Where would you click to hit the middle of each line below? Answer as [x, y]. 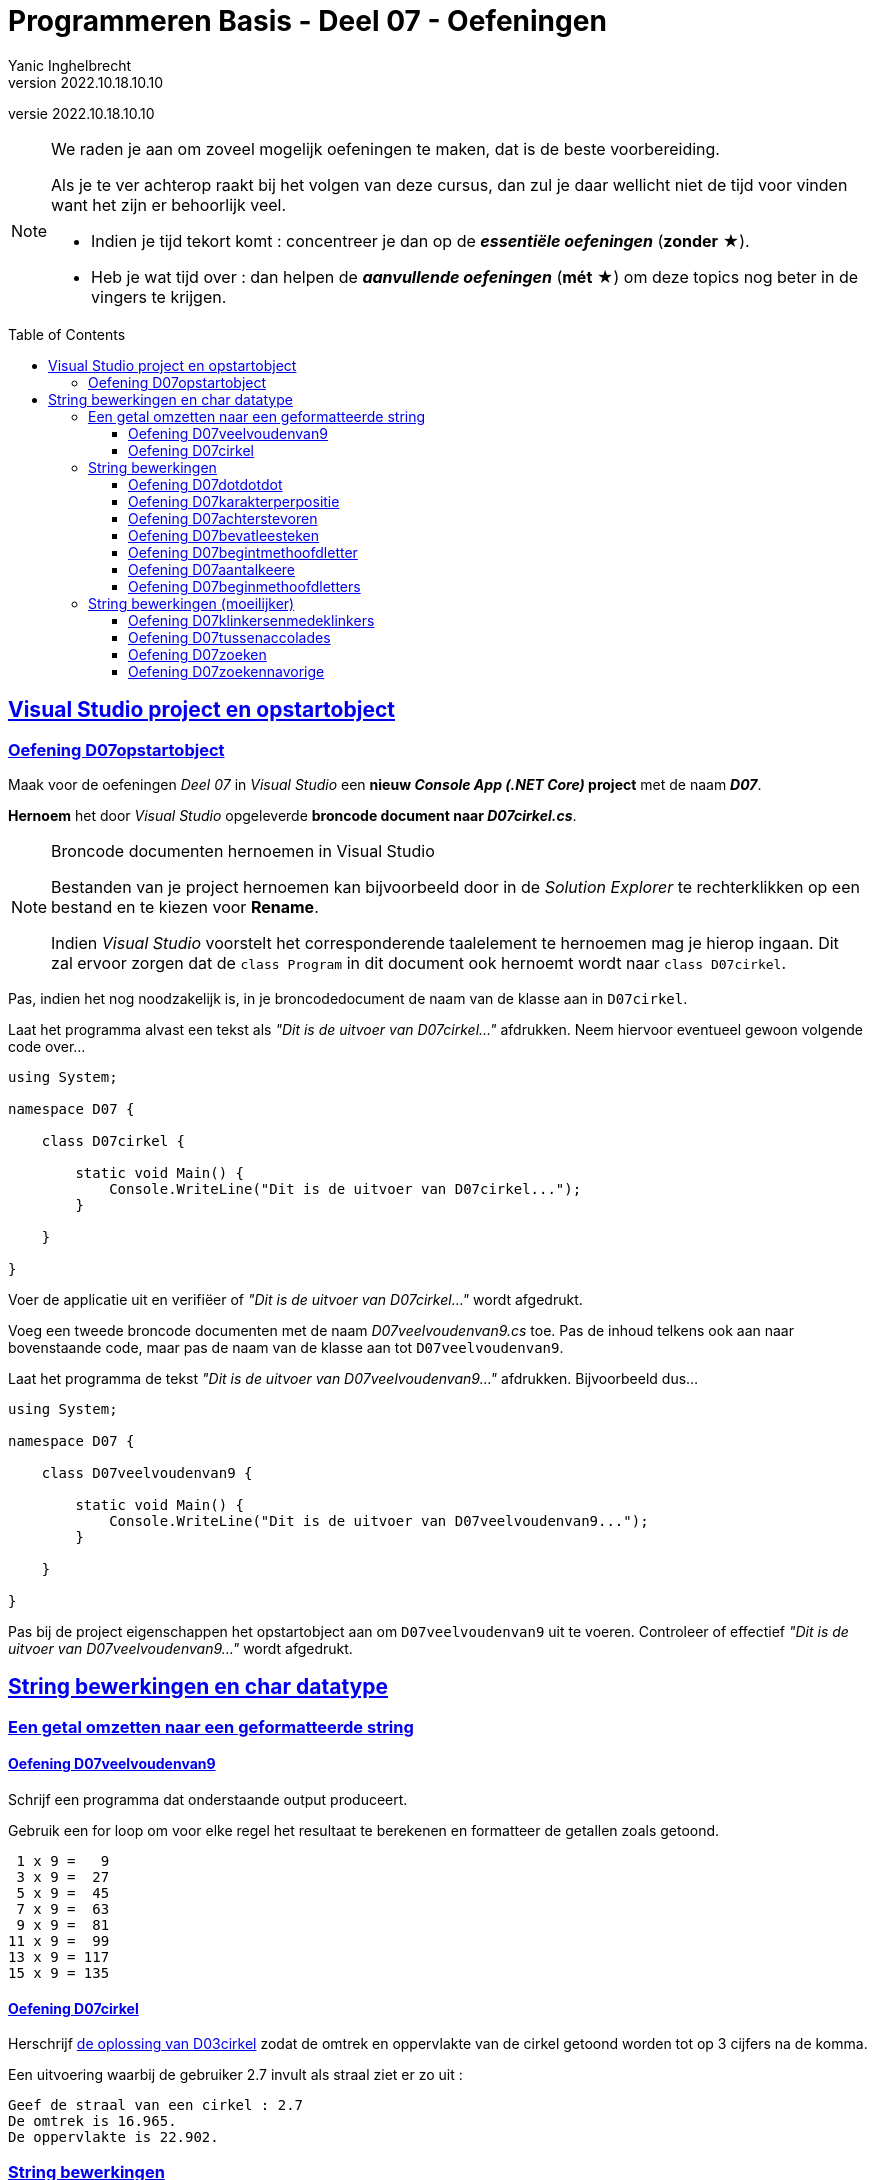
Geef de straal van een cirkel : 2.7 [156, 2105]
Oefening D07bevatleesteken [224, 535]
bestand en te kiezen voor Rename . [185, 906]
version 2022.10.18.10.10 [86, 82]
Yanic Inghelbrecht [70, 65]
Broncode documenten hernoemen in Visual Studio [243, 850]
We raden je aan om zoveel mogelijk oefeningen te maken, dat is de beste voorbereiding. [385, 148]
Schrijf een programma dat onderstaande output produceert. [208, 1800]
